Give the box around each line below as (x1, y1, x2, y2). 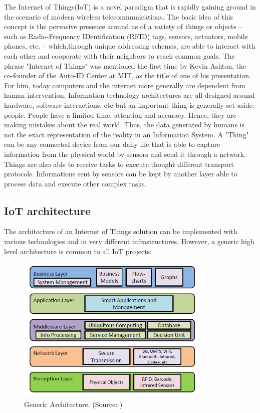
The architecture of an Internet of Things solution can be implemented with (4, 226, 237, 237)
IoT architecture (4, 202, 91, 218)
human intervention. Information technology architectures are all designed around (4, 90, 255, 100)
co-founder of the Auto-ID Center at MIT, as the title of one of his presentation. (4, 70, 251, 81)
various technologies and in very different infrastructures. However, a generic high (4, 236, 254, 247)
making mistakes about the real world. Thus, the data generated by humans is (4, 119, 244, 130)
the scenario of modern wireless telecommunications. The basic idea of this (4, 11, 233, 22)
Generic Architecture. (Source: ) (24, 398, 123, 409)
